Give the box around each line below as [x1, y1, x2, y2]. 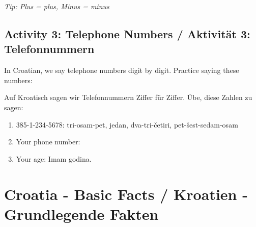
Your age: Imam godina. [16, 153, 92, 164]
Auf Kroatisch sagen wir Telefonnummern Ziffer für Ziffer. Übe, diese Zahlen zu [4, 92, 252, 103]
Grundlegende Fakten [4, 203, 159, 224]
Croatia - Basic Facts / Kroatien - [4, 183, 248, 204]
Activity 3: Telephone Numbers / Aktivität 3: [4, 26, 250, 41]
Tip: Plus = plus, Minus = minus [4, 1, 109, 11]
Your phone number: [16, 136, 80, 147]
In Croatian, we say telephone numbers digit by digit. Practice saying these [4, 65, 239, 75]
